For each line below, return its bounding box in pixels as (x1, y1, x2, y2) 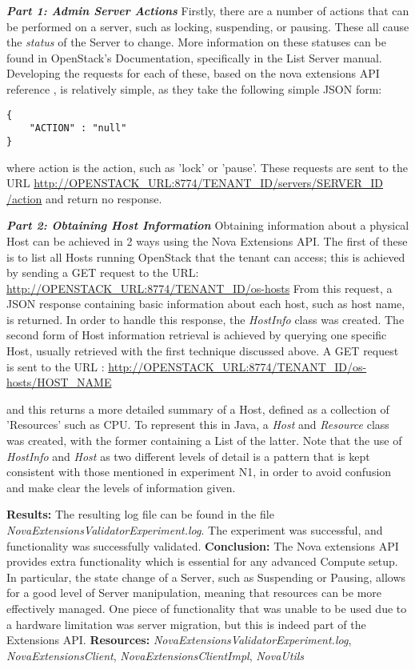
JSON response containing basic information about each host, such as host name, (6, 295, 405, 312)
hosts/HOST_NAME (6, 374, 112, 391)
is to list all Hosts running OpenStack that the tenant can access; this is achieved (6, 248, 405, 265)
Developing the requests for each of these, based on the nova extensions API (6, 65, 380, 82)
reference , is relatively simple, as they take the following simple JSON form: (6, 80, 382, 97)
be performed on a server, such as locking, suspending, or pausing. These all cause (6, 18, 409, 34)
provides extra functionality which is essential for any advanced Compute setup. (6, 553, 398, 570)
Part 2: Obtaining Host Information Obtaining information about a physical (6, 217, 409, 234)
